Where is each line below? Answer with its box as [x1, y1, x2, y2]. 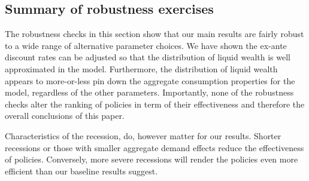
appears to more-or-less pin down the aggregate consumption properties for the [5, 74, 295, 87]
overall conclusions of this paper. [5, 109, 125, 122]
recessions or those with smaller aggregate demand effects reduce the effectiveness [5, 141, 304, 154]
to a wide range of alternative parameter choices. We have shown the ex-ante [5, 39, 287, 51]
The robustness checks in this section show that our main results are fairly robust [5, 27, 304, 40]
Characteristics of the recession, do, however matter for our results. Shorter [5, 129, 281, 142]
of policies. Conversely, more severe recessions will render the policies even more [5, 153, 298, 165]
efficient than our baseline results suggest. [5, 164, 158, 177]
